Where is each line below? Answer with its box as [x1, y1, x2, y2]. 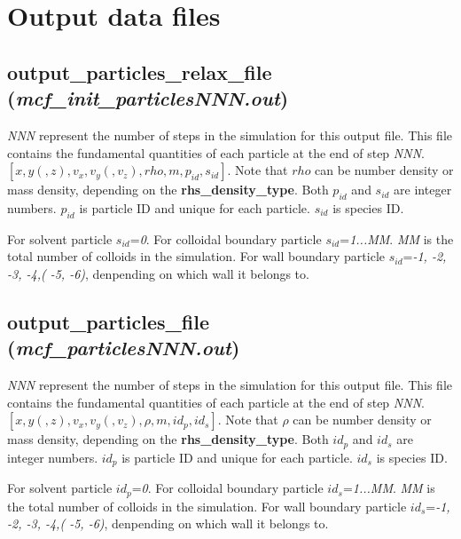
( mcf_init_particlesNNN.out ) [7, 84, 289, 112]
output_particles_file [7, 307, 210, 335]
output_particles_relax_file [7, 58, 272, 85]
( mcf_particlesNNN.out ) [7, 334, 240, 361]
